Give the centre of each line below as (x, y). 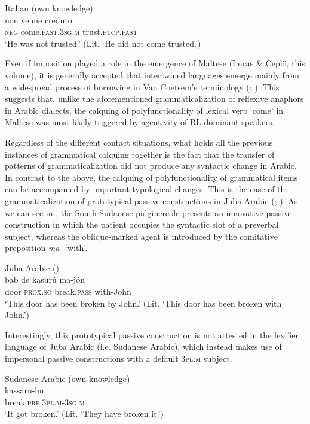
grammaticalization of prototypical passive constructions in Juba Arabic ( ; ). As (151, 200)
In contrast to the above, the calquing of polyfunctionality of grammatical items (151, 177)
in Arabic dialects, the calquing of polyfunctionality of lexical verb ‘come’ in (144, 110)
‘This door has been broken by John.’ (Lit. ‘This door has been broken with (143, 303)
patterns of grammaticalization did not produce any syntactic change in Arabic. (151, 166)
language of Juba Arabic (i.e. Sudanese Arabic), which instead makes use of (143, 346)
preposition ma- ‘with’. (46, 248)
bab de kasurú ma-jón (45, 279)
